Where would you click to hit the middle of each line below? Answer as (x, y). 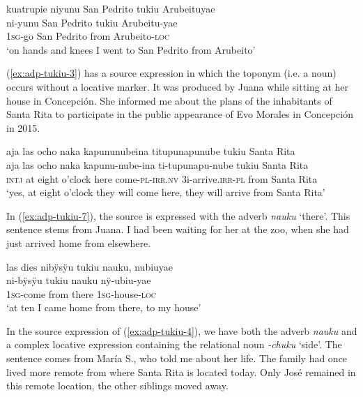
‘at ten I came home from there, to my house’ (104, 307)
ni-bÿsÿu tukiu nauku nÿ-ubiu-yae (79, 280)
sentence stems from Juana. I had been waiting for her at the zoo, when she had (178, 229)
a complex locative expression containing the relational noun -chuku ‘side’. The (174, 344)
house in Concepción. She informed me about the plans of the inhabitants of (169, 100)
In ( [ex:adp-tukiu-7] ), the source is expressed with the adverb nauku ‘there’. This (178, 215)
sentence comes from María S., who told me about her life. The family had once (177, 358)
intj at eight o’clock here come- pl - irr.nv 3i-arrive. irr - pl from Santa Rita (162, 178)
